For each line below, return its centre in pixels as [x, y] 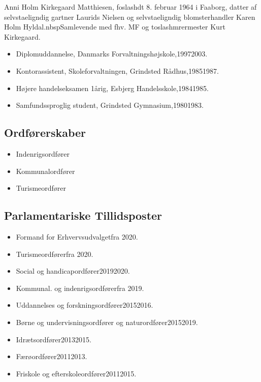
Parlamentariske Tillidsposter [83, 215]
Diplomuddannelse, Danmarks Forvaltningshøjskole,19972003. [112, 54]
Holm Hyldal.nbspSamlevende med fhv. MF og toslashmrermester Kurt [115, 27]
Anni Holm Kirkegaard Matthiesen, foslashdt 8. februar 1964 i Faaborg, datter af [130, 7]
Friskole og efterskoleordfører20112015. [76, 373]
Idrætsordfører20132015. [54, 339]
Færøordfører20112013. [52, 356]
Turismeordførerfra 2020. [55, 254]
